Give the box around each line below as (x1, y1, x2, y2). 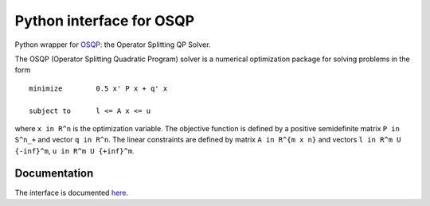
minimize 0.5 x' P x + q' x (29, 84, 168, 93)
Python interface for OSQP (14, 12, 195, 29)
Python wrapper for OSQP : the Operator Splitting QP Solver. (14, 40, 211, 49)
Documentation (14, 167, 94, 181)
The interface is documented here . (14, 188, 129, 197)
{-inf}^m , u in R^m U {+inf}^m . (14, 146, 135, 155)
